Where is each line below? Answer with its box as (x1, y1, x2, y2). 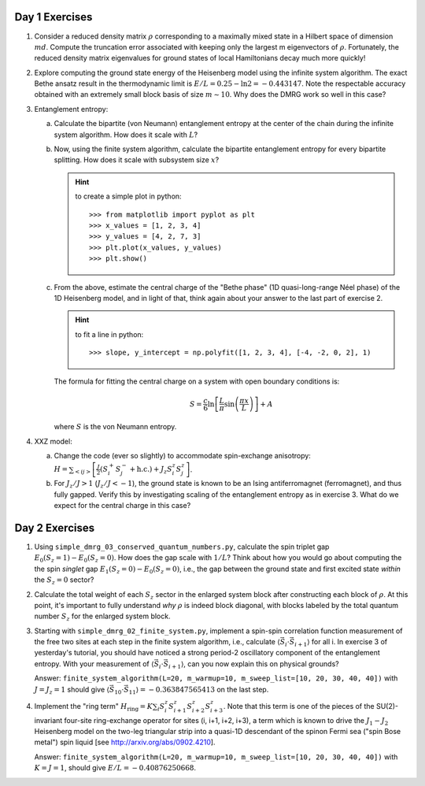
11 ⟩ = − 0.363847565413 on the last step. (128, 684, 269, 696)
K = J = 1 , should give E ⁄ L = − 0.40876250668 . (34, 763, 197, 773)
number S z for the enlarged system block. (34, 611, 171, 623)
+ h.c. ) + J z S (129, 465, 172, 476)
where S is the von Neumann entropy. (54, 422, 177, 432)
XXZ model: (34, 436, 72, 446)
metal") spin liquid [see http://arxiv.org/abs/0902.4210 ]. (34, 737, 216, 747)
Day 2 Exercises (14, 521, 94, 535)
